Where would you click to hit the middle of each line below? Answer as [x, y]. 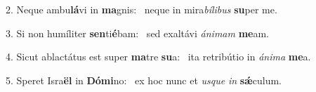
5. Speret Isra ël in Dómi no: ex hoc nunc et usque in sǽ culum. [144, 80]
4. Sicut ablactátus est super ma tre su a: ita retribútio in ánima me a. [158, 57]
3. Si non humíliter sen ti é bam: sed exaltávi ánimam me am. [137, 33]
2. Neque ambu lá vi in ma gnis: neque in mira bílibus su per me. [141, 9]
